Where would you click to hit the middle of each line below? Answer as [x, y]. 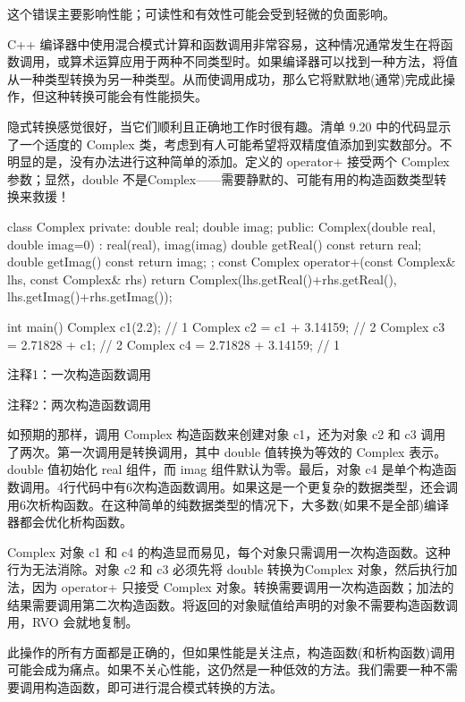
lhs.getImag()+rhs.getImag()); [90, 296]
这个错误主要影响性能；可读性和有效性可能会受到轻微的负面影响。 [201, 13]
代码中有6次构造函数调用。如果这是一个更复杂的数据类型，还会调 [266, 487]
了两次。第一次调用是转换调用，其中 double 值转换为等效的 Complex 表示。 [227, 451]
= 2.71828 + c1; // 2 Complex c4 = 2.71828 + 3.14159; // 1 [174, 344]
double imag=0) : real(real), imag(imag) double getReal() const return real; [215, 244]
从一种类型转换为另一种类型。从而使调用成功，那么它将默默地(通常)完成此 [225, 78]
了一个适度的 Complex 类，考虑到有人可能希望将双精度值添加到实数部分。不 [230, 144]
